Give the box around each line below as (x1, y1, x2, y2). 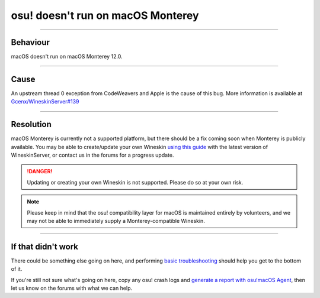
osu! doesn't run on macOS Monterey (11, 9, 199, 22)
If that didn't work (11, 241, 78, 251)
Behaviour (11, 37, 50, 47)
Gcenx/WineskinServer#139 (11, 98, 79, 105)
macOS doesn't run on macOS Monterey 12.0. (11, 53, 123, 60)
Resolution (11, 119, 52, 129)
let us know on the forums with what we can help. (11, 284, 133, 292)
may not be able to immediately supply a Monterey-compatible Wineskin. (27, 218, 206, 224)
